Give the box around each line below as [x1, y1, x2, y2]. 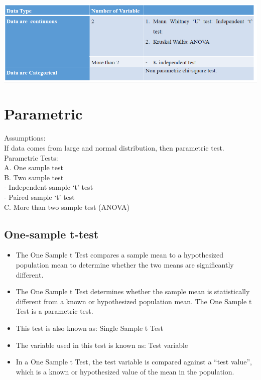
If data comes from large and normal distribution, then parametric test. [4, 142, 224, 153]
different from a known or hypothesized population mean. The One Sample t [16, 296, 252, 306]
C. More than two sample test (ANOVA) [4, 201, 129, 212]
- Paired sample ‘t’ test [4, 191, 75, 202]
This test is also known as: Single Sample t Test [16, 322, 164, 333]
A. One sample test [4, 162, 63, 173]
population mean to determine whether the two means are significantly [16, 259, 234, 270]
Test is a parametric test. [16, 306, 93, 316]
